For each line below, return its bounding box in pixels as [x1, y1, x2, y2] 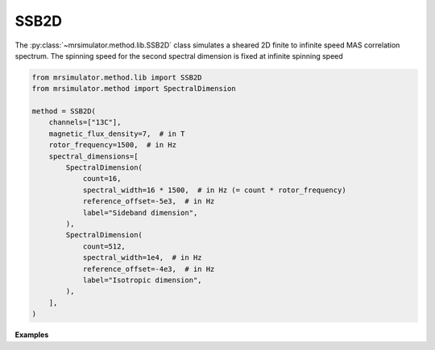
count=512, [82, 241, 126, 251]
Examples [14, 330, 49, 340]
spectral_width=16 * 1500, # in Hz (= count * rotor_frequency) [82, 185, 346, 195]
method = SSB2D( [31, 107, 97, 116]
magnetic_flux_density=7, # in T [48, 129, 185, 138]
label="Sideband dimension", [82, 208, 198, 217]
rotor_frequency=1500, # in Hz [48, 141, 177, 150]
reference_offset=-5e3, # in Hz [82, 197, 215, 206]
